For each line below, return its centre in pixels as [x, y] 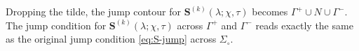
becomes [270, 11]
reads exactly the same [304, 25]
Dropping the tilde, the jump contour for [94, 11]
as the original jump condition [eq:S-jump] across [111, 39]
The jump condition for [56, 25]
